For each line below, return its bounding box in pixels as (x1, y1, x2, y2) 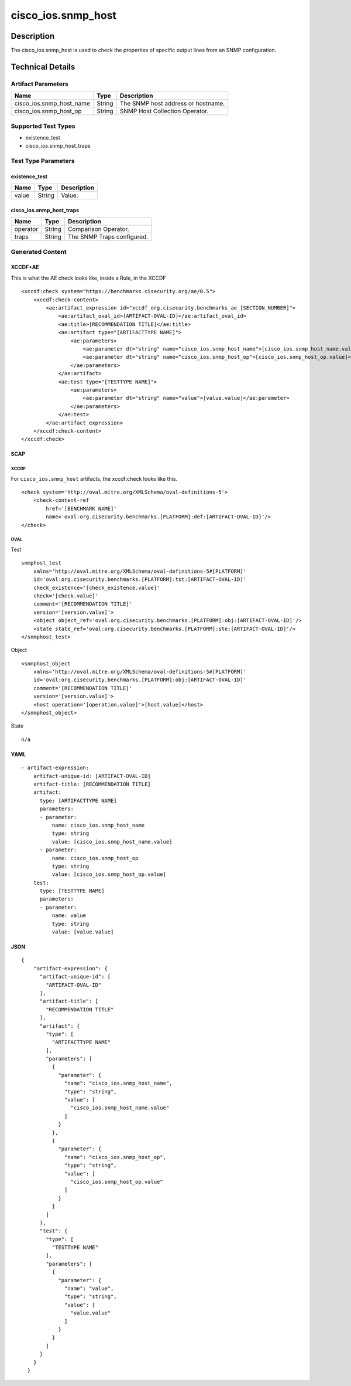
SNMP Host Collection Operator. (119, 107, 209, 116)
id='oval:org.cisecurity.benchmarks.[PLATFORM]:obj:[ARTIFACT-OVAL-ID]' (33, 677, 247, 683)
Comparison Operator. (67, 225, 129, 233)
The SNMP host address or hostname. (119, 100, 225, 108)
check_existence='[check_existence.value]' (33, 584, 160, 591)
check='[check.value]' (33, 592, 99, 599)
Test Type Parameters (11, 157, 75, 165)
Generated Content (11, 247, 67, 256)
